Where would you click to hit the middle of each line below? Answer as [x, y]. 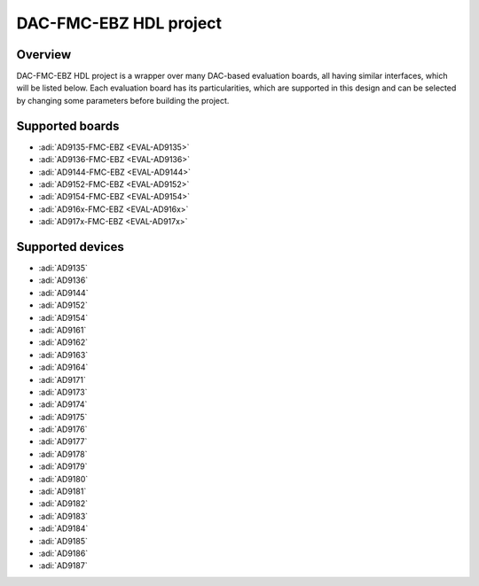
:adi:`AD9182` [63, 504]
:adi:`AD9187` [63, 566]
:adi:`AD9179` [63, 466]
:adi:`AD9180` [63, 479]
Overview [44, 55]
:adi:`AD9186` [63, 553]
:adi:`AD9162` [63, 342]
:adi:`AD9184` [63, 528]
